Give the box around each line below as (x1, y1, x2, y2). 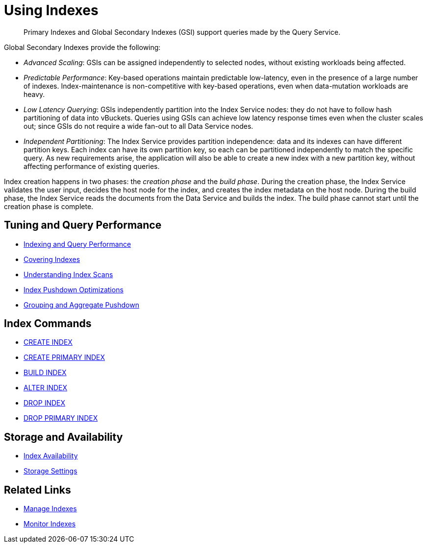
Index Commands (4, 317, 92, 330)
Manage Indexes (24, 504, 77, 513)
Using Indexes (4, 2, 99, 19)
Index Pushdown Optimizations (24, 285, 124, 294)
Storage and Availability (4, 430, 123, 443)
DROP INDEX (24, 399, 66, 407)
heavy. (24, 90, 45, 98)
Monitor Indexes (24, 520, 76, 528)
